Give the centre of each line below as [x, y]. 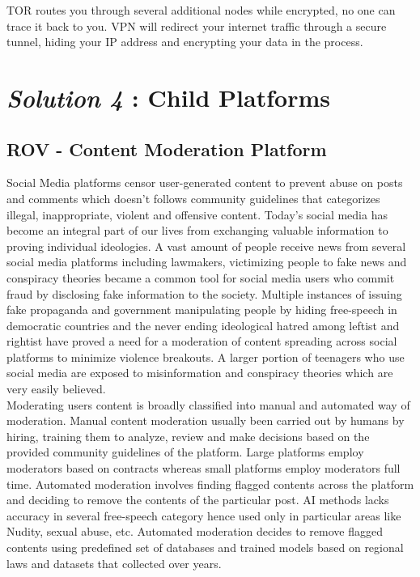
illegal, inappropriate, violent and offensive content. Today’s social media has [197, 214]
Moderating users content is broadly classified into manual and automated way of [208, 404]
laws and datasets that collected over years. [114, 563]
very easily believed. [56, 389]
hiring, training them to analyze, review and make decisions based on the [188, 436]
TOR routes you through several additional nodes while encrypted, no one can [201, 10]
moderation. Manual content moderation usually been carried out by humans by [206, 420]
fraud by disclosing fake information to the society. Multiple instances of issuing [204, 293]
